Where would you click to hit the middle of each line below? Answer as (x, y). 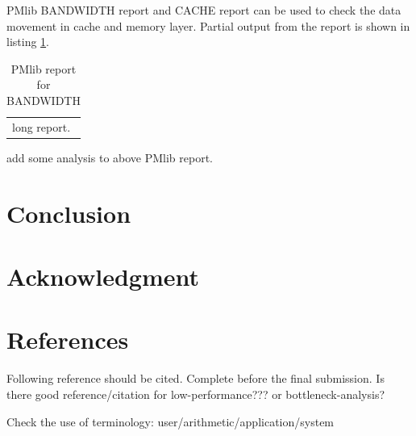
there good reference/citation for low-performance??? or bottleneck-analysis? (196, 394)
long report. (42, 126)
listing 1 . (28, 42)
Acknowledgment (103, 277)
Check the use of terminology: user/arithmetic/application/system (171, 421)
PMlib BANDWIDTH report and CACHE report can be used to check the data (204, 10)
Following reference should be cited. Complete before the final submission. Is (196, 378)
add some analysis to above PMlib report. (110, 157)
